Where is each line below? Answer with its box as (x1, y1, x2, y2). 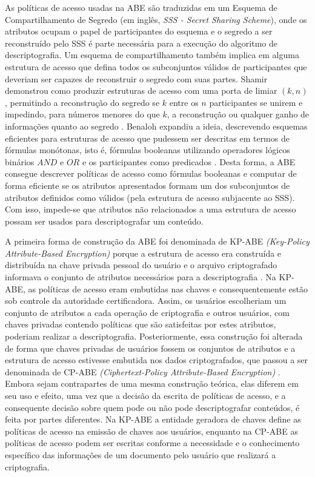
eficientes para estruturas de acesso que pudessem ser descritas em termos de (5, 131, 290, 144)
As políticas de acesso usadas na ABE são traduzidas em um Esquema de (5, 1, 277, 13)
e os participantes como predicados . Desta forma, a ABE (82, 155, 296, 168)
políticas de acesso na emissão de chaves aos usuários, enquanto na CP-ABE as (5, 424, 298, 437)
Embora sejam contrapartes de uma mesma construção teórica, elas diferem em (5, 377, 299, 390)
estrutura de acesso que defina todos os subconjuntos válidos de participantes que (5, 60, 307, 73)
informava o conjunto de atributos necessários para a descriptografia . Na (5, 271, 276, 283)
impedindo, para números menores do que (5, 108, 160, 120)
